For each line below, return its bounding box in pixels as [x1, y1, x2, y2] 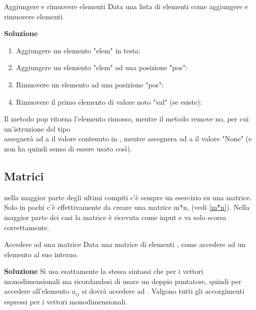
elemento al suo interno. [4, 249, 79, 259]
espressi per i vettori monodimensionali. [4, 296, 128, 306]
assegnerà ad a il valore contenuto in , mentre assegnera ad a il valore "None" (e [4, 133, 252, 144]
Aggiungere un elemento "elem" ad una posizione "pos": [16, 62, 188, 73]
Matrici [4, 168, 44, 183]
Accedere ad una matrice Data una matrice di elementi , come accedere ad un [4, 239, 246, 250]
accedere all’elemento [4, 286, 69, 296]
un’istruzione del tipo [4, 123, 70, 134]
